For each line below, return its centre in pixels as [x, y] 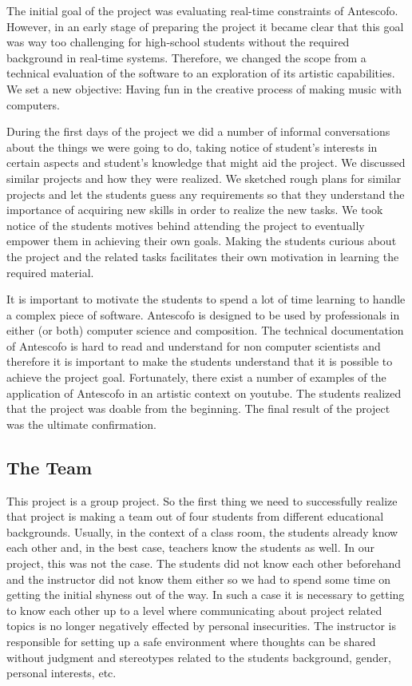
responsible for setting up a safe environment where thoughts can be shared [191, 641]
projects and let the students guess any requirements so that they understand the [206, 194]
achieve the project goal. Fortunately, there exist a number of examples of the [196, 377]
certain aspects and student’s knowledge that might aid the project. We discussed [206, 163]
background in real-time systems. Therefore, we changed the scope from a [186, 57]
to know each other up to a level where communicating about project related [194, 610]
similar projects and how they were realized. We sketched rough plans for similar [204, 178]
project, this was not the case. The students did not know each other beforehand [204, 563]
